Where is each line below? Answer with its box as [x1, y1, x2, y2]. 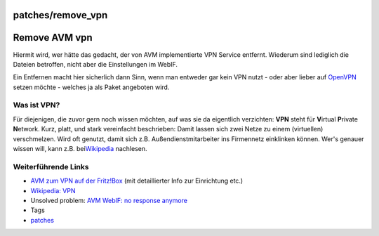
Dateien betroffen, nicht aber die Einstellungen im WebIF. [13, 60, 178, 68]
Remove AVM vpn [13, 32, 93, 44]
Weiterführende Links [13, 162, 89, 171]
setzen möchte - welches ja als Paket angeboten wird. [13, 83, 170, 91]
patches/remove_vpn [13, 9, 108, 21]
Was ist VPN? [13, 100, 60, 110]
